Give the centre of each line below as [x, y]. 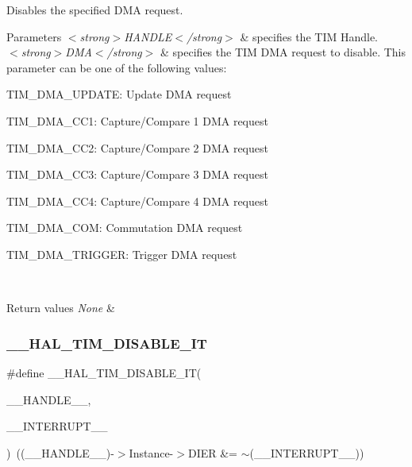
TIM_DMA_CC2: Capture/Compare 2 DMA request [137, 147]
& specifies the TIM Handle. [309, 36]
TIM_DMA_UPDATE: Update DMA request [119, 94]
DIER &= [212, 452]
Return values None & [61, 308]
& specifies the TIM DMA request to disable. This [283, 52]
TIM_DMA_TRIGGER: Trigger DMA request [122, 254]
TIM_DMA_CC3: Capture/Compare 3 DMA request [137, 174]
